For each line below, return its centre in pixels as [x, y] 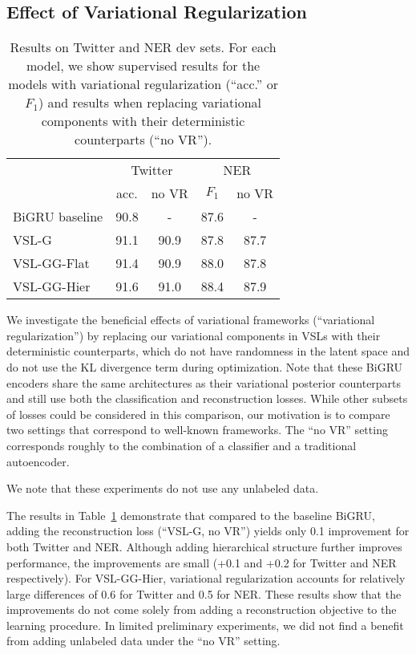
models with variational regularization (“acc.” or [143, 84]
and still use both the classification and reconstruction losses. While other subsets [207, 398]
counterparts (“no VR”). [143, 140]
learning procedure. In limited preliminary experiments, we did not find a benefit [205, 625]
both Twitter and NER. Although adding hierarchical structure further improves [204, 546]
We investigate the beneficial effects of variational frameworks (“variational [191, 320]
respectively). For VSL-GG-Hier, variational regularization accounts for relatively [206, 578]
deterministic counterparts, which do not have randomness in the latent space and [208, 351]
